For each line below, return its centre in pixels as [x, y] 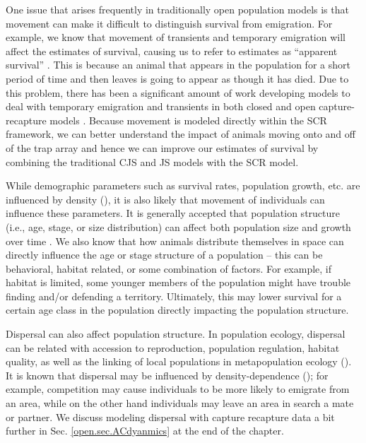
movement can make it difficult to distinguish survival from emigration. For [169, 23]
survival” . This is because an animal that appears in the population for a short [178, 65]
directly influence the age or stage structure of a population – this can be [164, 255]
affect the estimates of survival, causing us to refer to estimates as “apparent [172, 51]
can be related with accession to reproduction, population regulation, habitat [173, 347]
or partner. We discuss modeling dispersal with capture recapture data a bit [170, 417]
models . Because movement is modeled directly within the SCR [188, 120]
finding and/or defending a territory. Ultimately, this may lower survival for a [174, 296]
